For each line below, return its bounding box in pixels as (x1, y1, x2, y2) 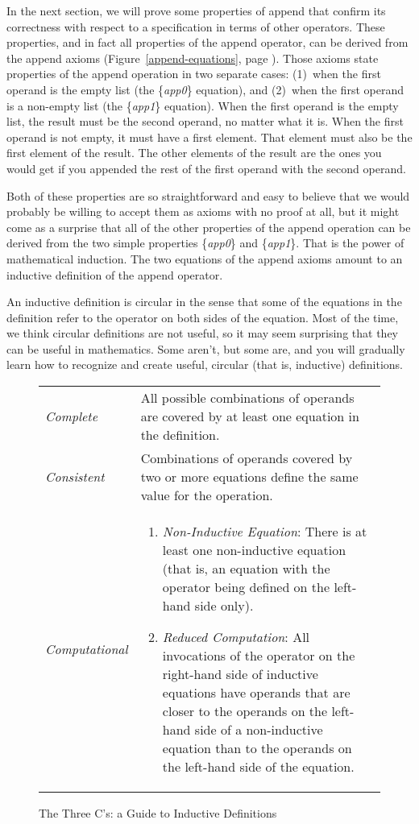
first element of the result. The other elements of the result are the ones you (6, 144, 382, 161)
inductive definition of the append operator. (6, 266, 223, 283)
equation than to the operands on (162, 739, 352, 758)
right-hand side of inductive (162, 665, 318, 684)
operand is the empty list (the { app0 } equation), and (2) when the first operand (6, 81, 404, 97)
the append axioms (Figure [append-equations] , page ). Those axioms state (6, 49, 379, 66)
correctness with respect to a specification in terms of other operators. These (6, 18, 385, 35)
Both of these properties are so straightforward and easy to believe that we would (6, 187, 410, 204)
